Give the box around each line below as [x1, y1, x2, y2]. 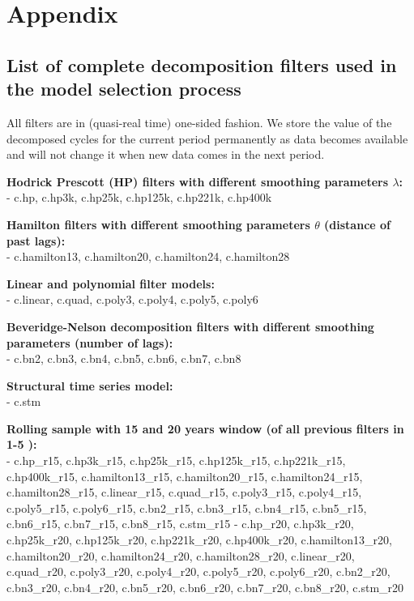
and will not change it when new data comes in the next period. [6, 146, 325, 163]
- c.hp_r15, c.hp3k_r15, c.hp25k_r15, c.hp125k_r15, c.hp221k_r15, [6, 452, 346, 469]
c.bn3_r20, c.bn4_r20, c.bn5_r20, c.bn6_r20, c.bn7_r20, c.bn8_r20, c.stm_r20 [6, 578, 404, 595]
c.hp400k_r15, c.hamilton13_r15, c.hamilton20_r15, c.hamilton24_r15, [6, 467, 363, 484]
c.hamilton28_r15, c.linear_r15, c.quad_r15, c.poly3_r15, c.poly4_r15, [6, 484, 362, 501]
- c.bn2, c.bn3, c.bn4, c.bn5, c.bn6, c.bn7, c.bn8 [6, 350, 241, 367]
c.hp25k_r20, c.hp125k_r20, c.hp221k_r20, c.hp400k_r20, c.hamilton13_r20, [6, 531, 392, 548]
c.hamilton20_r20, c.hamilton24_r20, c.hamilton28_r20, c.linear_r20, [6, 547, 355, 564]
